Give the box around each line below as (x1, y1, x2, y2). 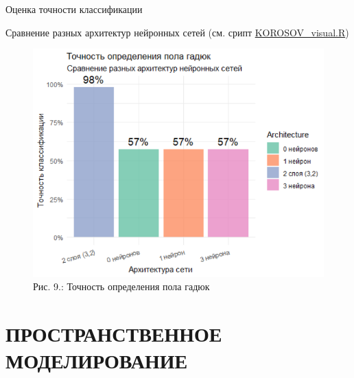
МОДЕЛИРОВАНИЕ (5, 346, 188, 375)
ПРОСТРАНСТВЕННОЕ (5, 320, 222, 348)
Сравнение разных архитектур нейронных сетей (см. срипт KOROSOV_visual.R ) (5, 25, 349, 39)
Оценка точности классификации (5, 2, 143, 16)
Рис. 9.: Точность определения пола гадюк (33, 279, 210, 294)
